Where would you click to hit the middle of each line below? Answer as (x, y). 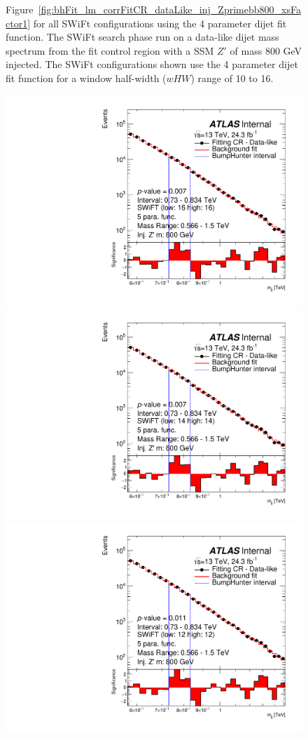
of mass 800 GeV (266, 50)
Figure (20, 9)
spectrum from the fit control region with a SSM (110, 50)
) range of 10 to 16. (232, 78)
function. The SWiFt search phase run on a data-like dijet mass (142, 37)
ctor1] (18, 23)
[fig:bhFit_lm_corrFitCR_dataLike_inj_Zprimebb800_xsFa (169, 9)
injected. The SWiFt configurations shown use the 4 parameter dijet (152, 64)
